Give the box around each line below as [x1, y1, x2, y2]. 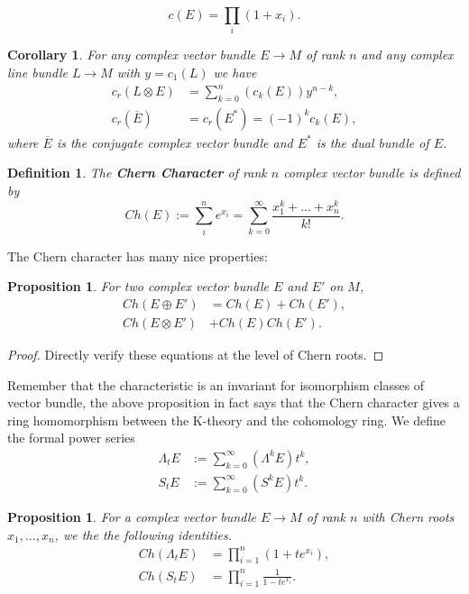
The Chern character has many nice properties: [7, 246, 268, 265]
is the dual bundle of [316, 133, 429, 151]
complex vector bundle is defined [283, 163, 461, 182]
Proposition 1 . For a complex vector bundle [7, 507, 257, 525]
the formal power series [7, 428, 135, 447]
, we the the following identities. [54, 525, 233, 544]
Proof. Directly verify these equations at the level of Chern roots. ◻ [7, 344, 384, 363]
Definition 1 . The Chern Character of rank [7, 163, 267, 182]
